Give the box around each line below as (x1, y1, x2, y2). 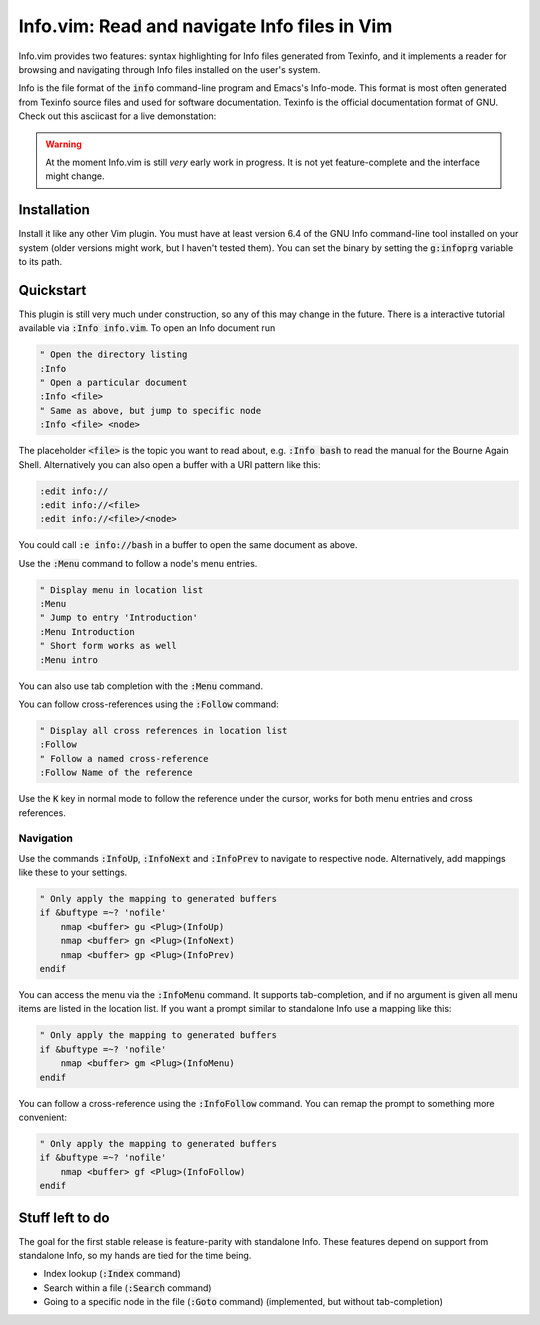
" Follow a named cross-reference (39, 753, 209, 764)
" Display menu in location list (39, 584, 204, 595)
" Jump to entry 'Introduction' (39, 612, 199, 624)
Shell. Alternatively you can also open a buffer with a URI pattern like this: (18, 458, 321, 470)
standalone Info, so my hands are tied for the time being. (18, 1249, 252, 1261)
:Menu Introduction (39, 626, 135, 637)
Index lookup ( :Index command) (43, 1268, 182, 1280)
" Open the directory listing (39, 349, 188, 360)
